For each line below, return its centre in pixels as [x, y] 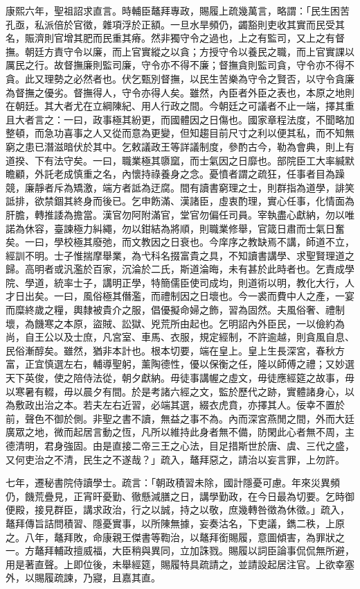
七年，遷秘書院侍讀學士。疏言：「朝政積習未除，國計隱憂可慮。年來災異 [168, 483]
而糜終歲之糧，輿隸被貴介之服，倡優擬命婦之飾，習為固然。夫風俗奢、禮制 [175, 310]
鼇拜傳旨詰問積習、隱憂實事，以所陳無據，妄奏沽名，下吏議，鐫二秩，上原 [175, 523]
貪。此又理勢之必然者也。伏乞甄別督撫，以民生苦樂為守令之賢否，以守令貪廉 [180, 78]
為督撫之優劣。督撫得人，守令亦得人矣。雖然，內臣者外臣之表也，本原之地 [175, 92]
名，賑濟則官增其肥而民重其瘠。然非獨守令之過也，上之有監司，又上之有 [170, 38]
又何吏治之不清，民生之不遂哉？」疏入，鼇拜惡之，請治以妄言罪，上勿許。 [175, 459]
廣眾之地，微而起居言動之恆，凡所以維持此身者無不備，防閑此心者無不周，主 [180, 432]
